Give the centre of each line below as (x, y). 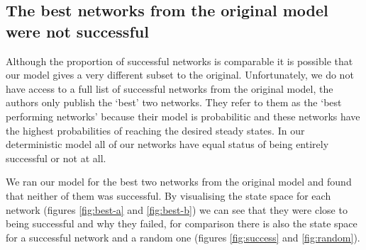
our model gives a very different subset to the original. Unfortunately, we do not (180, 75)
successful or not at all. (56, 158)
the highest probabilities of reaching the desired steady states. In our (155, 130)
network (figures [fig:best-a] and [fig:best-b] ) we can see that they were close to (177, 209)
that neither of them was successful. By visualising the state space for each (168, 195)
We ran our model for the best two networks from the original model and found (179, 182)
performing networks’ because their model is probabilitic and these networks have (183, 116)
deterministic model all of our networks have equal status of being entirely (167, 144)
